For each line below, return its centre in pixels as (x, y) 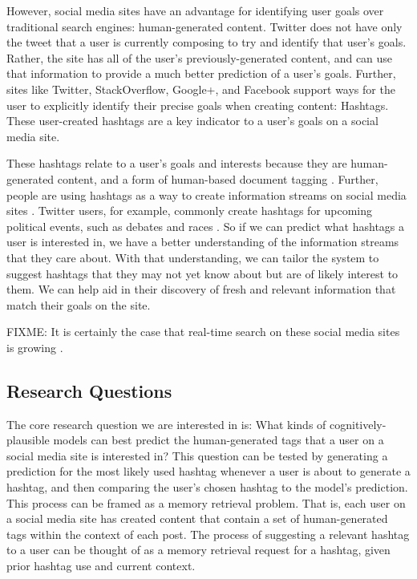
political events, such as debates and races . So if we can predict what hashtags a (206, 226)
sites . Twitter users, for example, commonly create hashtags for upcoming (190, 211)
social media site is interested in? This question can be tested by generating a (197, 455)
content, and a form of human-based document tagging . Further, (218, 178)
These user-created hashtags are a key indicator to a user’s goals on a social (192, 121)
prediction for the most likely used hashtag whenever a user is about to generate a (208, 471)
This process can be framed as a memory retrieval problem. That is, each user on (206, 502)
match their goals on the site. (79, 304)
